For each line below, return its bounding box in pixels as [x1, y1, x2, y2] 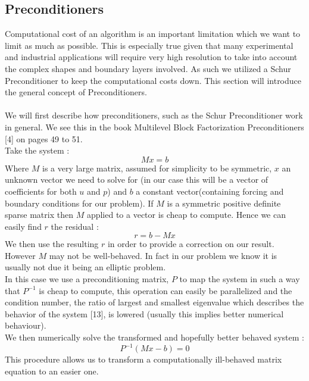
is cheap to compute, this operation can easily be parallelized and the [39, 284, 292, 296]
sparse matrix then [5, 208, 73, 221]
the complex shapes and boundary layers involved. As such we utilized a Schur [5, 62, 291, 74]
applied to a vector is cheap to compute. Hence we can [86, 208, 286, 221]
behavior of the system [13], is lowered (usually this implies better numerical [5, 307, 284, 320]
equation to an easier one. [5, 364, 99, 377]
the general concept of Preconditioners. [5, 86, 147, 98]
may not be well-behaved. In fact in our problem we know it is [49, 249, 277, 261]
